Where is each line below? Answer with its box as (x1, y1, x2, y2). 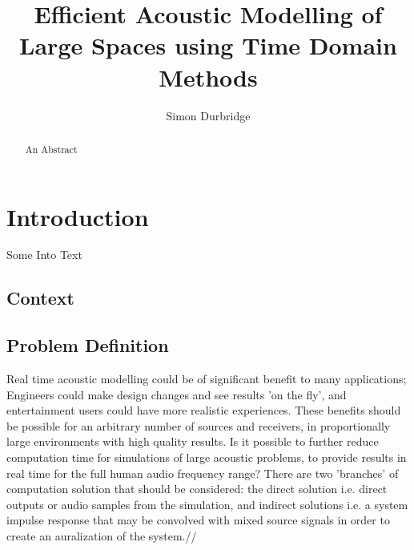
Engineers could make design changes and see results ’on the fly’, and (6, 386, 347, 402)
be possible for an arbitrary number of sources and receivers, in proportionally (6, 417, 391, 434)
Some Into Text (6, 246, 82, 263)
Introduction (6, 200, 149, 233)
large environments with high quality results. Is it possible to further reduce (6, 433, 379, 450)
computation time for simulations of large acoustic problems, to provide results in (6, 449, 407, 466)
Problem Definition (6, 333, 169, 358)
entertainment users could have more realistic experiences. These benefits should (6, 402, 401, 419)
